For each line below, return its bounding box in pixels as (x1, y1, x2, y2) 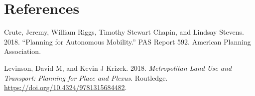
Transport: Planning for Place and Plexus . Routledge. (4, 72, 168, 83)
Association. (4, 46, 41, 56)
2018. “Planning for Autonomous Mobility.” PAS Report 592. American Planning (4, 36, 251, 47)
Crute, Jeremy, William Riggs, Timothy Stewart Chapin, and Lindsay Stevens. (4, 27, 245, 37)
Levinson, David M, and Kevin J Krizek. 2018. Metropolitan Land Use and (4, 62, 232, 73)
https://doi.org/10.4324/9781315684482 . (4, 82, 127, 93)
